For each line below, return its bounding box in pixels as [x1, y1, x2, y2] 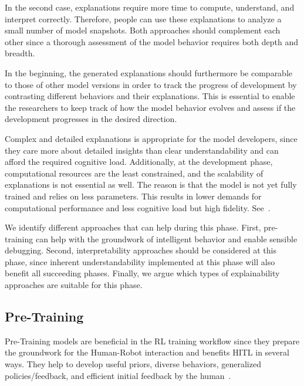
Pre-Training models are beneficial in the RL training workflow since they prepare [5, 334, 300, 347]
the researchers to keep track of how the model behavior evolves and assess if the [5, 101, 296, 113]
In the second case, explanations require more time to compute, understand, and [5, 1, 295, 13]
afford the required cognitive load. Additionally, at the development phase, [5, 155, 273, 168]
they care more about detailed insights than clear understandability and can [5, 144, 279, 156]
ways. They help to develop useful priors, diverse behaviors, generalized [5, 358, 261, 370]
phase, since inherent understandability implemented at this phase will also [5, 255, 275, 268]
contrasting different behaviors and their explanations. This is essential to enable [5, 90, 295, 102]
